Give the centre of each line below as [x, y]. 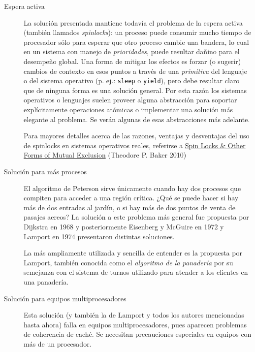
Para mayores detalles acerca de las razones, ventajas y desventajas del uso [137, 136]
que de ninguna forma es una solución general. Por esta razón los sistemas [135, 90]
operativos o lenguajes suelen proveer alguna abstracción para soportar [130, 100]
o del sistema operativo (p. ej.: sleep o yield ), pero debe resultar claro [132, 80]
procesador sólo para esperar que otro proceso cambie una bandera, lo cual [136, 42]
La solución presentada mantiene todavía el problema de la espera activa [133, 22]
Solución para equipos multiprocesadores [65, 298]
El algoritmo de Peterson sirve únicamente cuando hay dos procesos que [132, 188]
